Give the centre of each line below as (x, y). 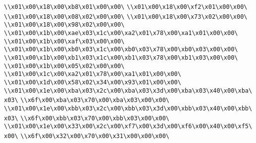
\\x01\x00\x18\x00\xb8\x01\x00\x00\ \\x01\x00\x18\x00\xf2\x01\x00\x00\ (126, 7)
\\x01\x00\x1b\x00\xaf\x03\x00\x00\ (64, 41)
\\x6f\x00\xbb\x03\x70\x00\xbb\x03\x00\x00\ (95, 118)
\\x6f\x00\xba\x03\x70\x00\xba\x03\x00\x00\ (95, 100)
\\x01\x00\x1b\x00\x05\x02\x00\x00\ (64, 66)
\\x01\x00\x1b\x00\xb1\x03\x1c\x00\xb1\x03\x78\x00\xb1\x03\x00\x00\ (121, 57)
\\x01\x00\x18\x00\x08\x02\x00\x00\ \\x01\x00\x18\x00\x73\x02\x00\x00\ (126, 17)
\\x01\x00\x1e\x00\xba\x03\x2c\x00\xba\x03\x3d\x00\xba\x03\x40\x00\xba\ (128, 90)
